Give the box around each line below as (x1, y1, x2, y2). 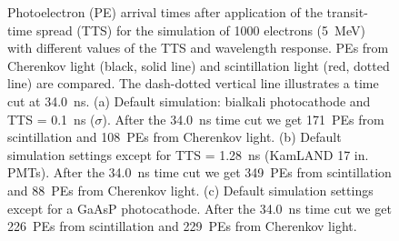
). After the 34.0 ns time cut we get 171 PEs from (102, 109, 384, 128)
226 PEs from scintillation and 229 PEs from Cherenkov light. (7, 216, 357, 236)
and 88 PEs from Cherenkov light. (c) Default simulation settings (7, 180, 374, 199)
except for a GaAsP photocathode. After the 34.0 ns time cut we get (7, 198, 392, 217)
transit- (326, 3, 368, 21)
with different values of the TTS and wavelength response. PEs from (7, 38, 389, 57)
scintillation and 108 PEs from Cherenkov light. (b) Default (7, 127, 342, 146)
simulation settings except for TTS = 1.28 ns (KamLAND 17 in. (7, 145, 369, 164)
